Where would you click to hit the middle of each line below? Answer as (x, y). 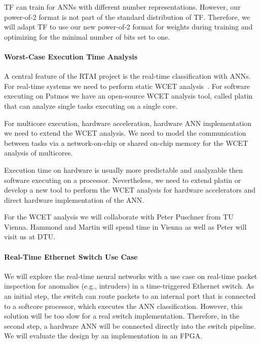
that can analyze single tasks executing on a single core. (91, 105)
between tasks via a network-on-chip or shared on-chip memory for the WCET (126, 143)
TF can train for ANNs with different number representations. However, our (122, 7)
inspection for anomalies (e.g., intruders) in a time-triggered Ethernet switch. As (129, 286)
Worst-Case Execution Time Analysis (71, 56)
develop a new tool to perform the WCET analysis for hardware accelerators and (130, 190)
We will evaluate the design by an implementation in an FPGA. (103, 336)
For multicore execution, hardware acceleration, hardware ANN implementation (128, 123)
